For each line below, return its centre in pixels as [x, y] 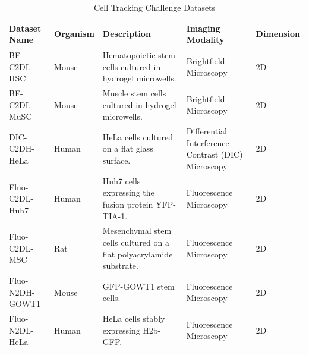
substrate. [120, 266]
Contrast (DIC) [215, 154]
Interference [208, 142]
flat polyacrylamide [138, 254]
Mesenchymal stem [137, 230]
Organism [74, 34]
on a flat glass [128, 148]
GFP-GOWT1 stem [138, 286]
